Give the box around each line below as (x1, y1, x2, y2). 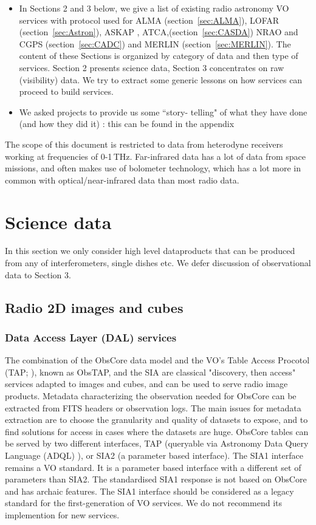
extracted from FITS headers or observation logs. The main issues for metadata (5, 401, 301, 414)
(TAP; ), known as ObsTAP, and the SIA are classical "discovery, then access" (5, 365, 296, 378)
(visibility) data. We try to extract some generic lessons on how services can (19, 73, 303, 86)
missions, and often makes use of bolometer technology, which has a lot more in (5, 162, 301, 174)
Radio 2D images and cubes (5, 298, 184, 317)
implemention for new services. (5, 508, 120, 521)
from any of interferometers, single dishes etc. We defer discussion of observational (5, 256, 311, 269)
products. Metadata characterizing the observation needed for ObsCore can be (5, 389, 297, 402)
